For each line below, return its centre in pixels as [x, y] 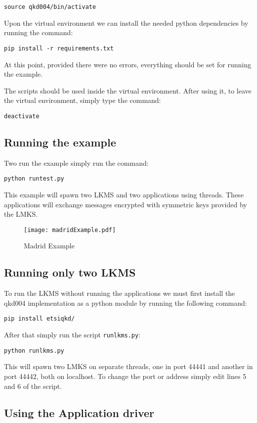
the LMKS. [21, 214]
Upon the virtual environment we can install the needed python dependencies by [126, 23]
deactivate [22, 116]
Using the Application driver [79, 412]
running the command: [39, 32]
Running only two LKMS [70, 272]
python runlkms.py [34, 351]
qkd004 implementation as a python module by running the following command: [126, 303]
